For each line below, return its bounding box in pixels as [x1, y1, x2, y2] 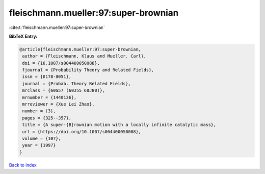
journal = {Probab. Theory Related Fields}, [22, 81, 131, 86]
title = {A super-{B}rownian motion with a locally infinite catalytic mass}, [22, 122, 216, 127]
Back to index [9, 162, 37, 168]
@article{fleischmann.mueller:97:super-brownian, [19, 47, 141, 52]
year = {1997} [22, 143, 56, 148]
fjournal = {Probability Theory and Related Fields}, [22, 67, 154, 73]
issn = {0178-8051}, [22, 74, 72, 79]
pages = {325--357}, [22, 115, 72, 121]
